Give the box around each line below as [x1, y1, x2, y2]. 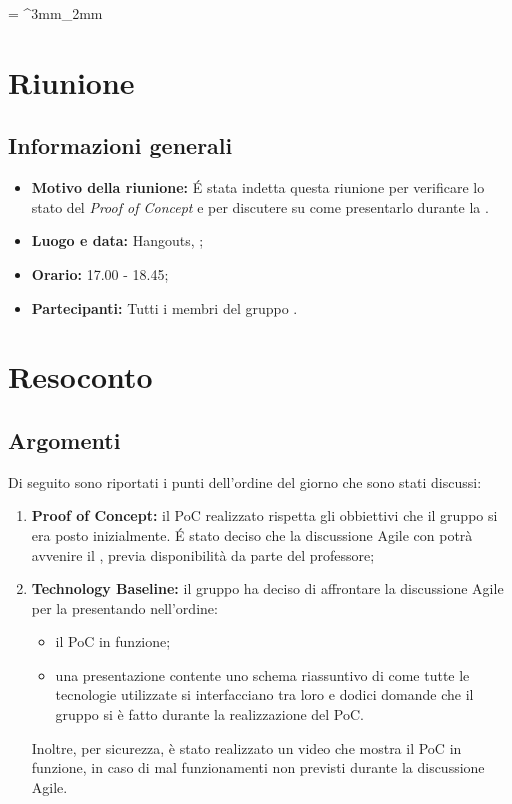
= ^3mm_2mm [8, 3, 103, 23]
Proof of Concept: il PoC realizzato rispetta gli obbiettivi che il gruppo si [31, 505, 498, 526]
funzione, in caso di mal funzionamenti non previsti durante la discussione [31, 757, 485, 778]
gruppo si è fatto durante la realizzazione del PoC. [55, 704, 364, 725]
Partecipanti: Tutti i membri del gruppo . [31, 297, 298, 318]
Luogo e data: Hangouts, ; [31, 230, 204, 251]
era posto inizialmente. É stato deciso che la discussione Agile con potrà [31, 524, 473, 545]
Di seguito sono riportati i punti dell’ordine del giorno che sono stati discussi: [8, 471, 482, 492]
